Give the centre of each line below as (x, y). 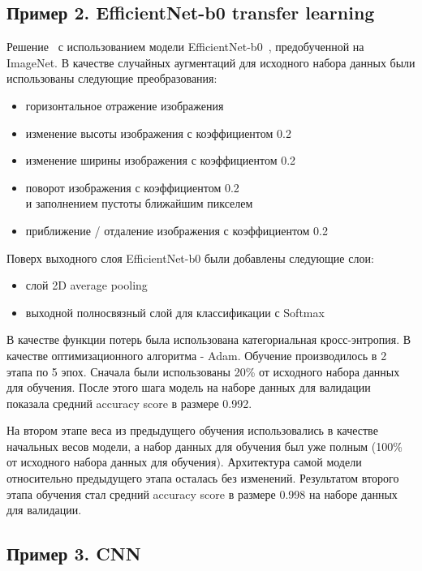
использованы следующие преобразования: (112, 78)
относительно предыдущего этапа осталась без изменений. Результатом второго (203, 478)
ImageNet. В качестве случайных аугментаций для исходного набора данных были (211, 62)
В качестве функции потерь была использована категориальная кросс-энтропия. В (209, 339)
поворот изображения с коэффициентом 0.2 (132, 187)
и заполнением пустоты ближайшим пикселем (139, 203)
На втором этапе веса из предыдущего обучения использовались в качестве (192, 430)
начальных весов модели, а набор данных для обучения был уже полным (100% (205, 446)
